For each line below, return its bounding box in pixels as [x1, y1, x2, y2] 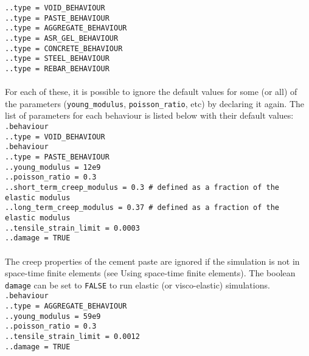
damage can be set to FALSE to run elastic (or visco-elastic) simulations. [5, 278, 270, 291]
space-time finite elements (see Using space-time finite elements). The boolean [5, 267, 296, 279]
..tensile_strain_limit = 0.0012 [5, 332, 140, 341]
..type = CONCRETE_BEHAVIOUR [5, 44, 123, 53]
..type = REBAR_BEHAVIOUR [5, 64, 109, 73]
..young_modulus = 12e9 [5, 162, 101, 172]
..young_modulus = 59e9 [5, 312, 101, 321]
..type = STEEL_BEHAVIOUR [5, 54, 109, 63]
